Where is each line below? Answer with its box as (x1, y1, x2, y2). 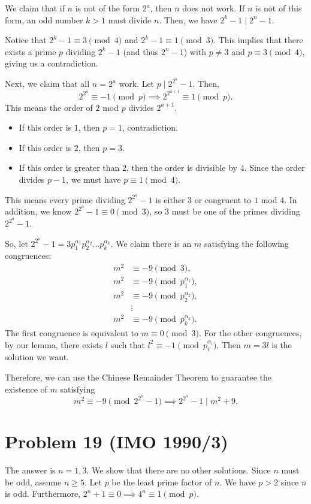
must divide (108, 13, 152, 26)
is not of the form (75, 2, 140, 14)
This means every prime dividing (5, 193, 125, 206)
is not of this (255, 2, 302, 14)
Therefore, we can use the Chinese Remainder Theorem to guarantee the (5, 370, 271, 383)
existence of (5, 382, 47, 395)
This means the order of (5, 101, 93, 113)
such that (110, 338, 145, 351)
